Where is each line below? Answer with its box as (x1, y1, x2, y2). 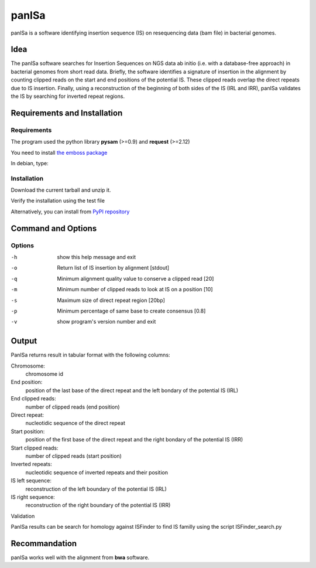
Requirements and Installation (11, 108, 123, 118)
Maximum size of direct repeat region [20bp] (57, 297, 165, 304)
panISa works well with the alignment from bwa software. (11, 554, 150, 561)
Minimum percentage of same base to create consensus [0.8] (57, 307, 206, 314)
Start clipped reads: (11, 444, 59, 451)
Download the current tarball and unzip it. (11, 186, 111, 193)
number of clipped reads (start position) (25, 452, 122, 460)
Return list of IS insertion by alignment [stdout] (57, 264, 170, 271)
